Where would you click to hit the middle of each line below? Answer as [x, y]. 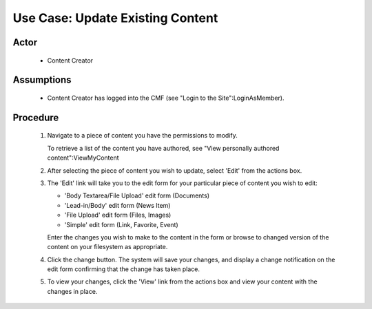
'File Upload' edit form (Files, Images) [118, 215]
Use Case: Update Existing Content [115, 18]
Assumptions [42, 80]
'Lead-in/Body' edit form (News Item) [117, 205]
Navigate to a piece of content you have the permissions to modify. [142, 136]
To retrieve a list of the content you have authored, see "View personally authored [163, 148]
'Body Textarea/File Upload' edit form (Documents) [137, 195]
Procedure [36, 117]
